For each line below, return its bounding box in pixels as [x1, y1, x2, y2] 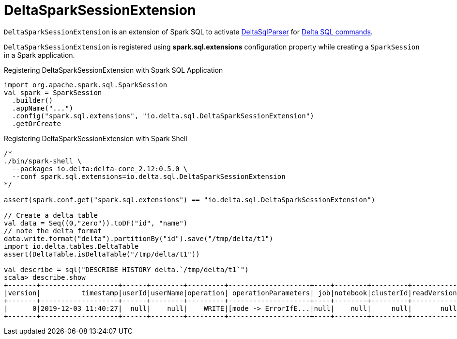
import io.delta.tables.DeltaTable [4, 242, 139, 250]
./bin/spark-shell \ [4, 157, 82, 165]
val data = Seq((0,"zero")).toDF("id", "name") [4, 219, 188, 227]
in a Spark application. [4, 50, 75, 59]
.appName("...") [12, 104, 74, 112]
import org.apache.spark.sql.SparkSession [4, 81, 168, 89]
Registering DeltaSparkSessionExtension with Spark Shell [4, 134, 187, 143]
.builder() [12, 96, 53, 104]
